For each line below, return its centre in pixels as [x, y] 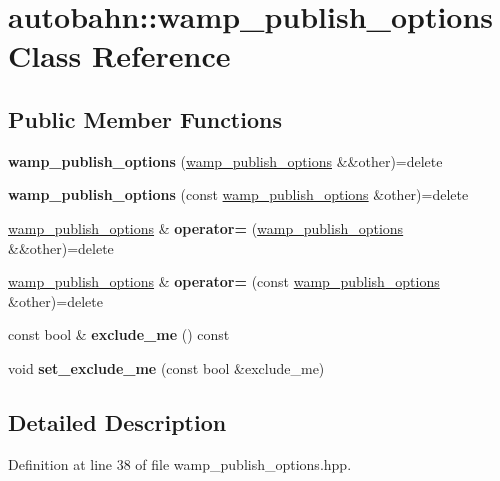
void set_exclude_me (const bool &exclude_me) [166, 367]
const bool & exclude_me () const [119, 334]
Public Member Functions [145, 118]
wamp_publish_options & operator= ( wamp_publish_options [206, 227]
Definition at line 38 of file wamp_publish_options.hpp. [180, 463]
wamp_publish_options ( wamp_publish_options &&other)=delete [225, 160]
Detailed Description [117, 421]
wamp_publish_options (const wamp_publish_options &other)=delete [238, 194]
